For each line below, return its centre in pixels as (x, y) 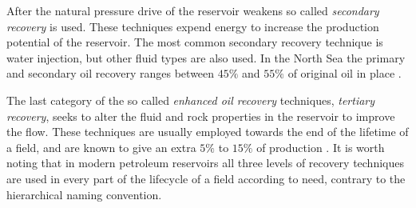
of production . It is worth (321, 147)
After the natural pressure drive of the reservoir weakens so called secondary (193, 10)
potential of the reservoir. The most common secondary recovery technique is (195, 42)
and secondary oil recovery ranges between (111, 73)
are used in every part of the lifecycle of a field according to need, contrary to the (206, 178)
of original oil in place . (345, 73)
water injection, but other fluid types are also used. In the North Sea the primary (206, 57)
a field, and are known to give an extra (101, 147)
